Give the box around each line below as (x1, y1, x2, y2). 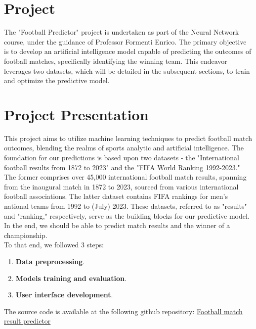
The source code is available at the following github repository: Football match (4, 306, 243, 316)
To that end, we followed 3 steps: (4, 239, 104, 250)
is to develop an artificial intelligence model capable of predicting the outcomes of (4, 46, 252, 56)
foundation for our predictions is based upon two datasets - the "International (4, 152, 239, 162)
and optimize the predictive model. (4, 75, 110, 86)
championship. (4, 230, 47, 240)
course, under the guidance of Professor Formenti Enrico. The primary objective (4, 36, 247, 47)
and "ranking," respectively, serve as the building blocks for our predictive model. (4, 210, 250, 221)
